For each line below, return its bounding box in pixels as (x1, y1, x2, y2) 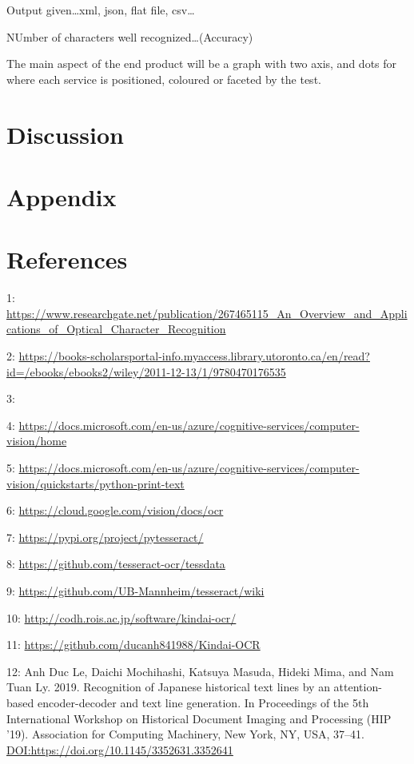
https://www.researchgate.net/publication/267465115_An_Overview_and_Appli (6, 304, 408, 321)
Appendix (6, 180, 117, 213)
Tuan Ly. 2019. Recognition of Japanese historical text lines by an (6, 678, 330, 695)
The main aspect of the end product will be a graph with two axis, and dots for (6, 55, 397, 72)
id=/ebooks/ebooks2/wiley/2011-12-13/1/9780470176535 (6, 363, 286, 380)
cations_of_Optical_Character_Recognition (6, 320, 226, 337)
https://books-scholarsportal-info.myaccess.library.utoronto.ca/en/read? (18, 348, 370, 364)
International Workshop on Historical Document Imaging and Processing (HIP (6, 710, 392, 726)
